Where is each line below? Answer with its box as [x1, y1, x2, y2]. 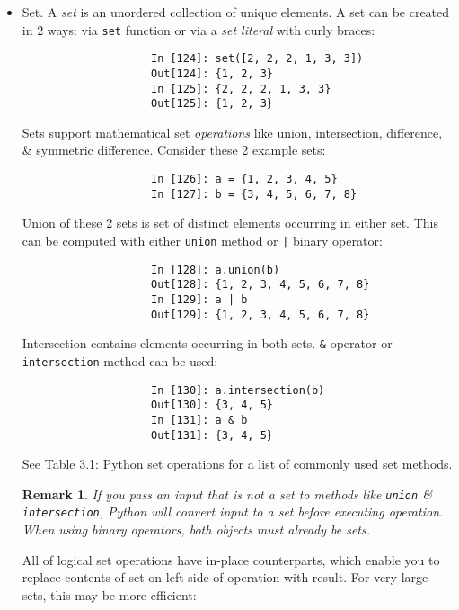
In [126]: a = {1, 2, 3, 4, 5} [150, 173, 338, 186]
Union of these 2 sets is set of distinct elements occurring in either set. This [22, 213, 438, 232]
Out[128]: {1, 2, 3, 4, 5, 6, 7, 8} [150, 278, 370, 292]
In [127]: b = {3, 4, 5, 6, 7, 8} [150, 187, 357, 201]
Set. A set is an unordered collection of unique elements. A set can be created [22, 3, 450, 21]
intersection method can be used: [22, 351, 218, 370]
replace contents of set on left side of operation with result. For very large [22, 568, 428, 587]
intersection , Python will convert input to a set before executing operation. [22, 502, 444, 521]
